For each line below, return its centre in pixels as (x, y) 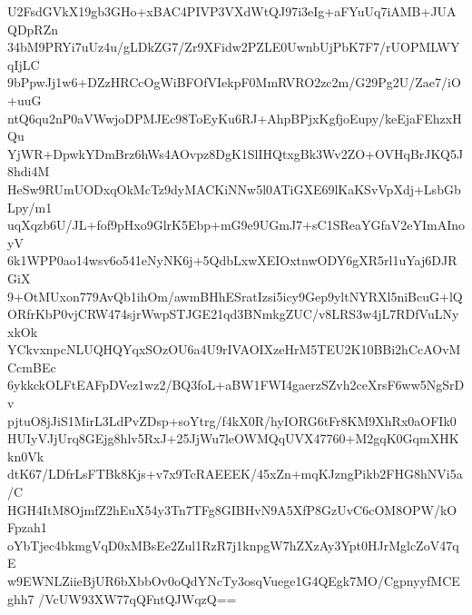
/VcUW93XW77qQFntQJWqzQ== (138, 598)
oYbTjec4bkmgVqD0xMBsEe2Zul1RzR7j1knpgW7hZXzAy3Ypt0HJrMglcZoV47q (233, 545)
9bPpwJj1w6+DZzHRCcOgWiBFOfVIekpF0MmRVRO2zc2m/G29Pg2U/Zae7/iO (234, 82)
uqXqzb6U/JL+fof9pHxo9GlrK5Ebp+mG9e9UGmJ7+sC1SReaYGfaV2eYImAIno (236, 225)
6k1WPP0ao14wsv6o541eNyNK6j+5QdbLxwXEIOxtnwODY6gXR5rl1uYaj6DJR (232, 260)
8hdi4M (29, 171)
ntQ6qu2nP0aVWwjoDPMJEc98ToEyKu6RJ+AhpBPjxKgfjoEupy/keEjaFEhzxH (235, 118)
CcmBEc (32, 367)
